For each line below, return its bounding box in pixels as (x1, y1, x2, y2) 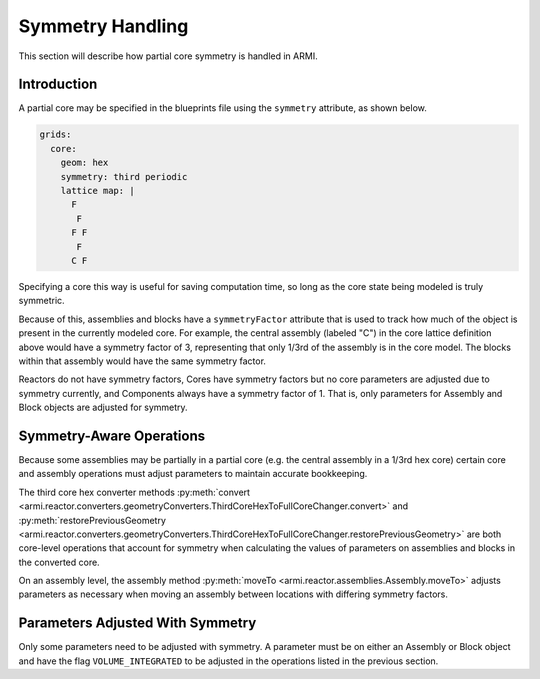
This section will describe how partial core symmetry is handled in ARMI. (18, 50, 319, 62)
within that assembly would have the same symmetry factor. (18, 355, 267, 367)
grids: (39, 129, 72, 140)
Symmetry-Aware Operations (18, 427, 205, 444)
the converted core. (18, 556, 100, 568)
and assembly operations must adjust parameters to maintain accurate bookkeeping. (18, 468, 368, 480)
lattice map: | (60, 185, 135, 196)
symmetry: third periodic (60, 171, 188, 182)
